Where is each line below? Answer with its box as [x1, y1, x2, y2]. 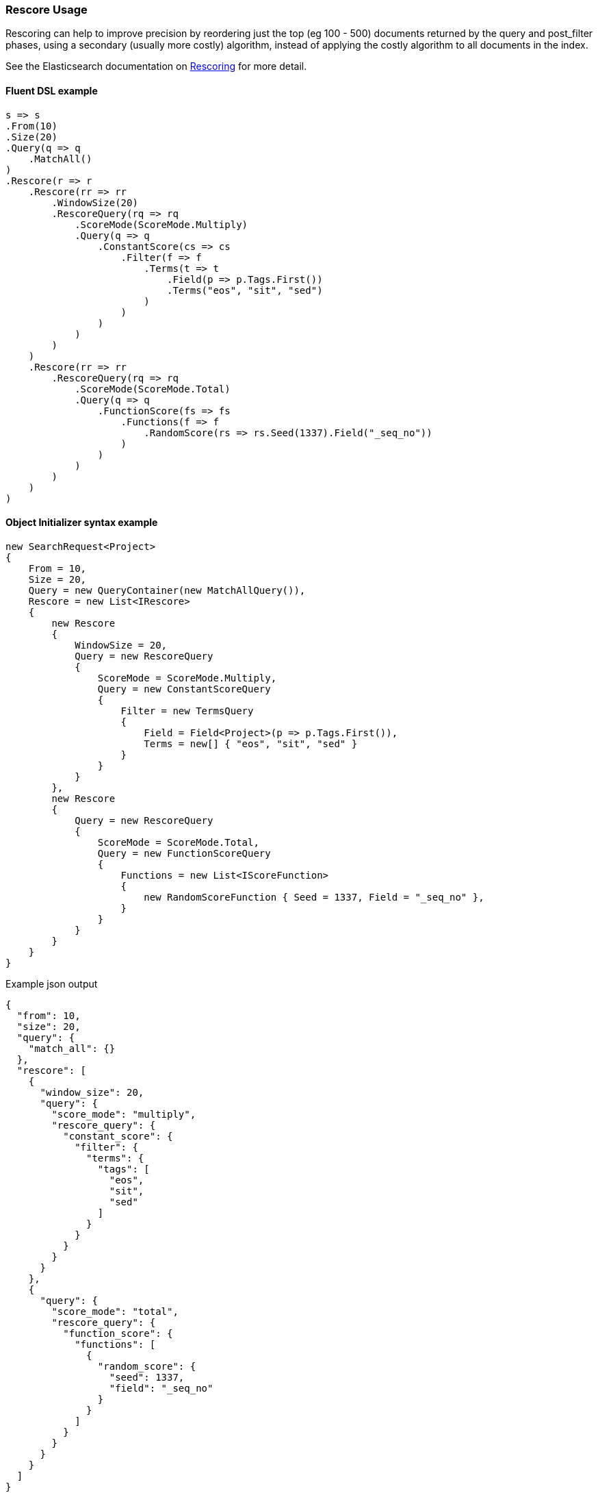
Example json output [5, 977, 98, 990]
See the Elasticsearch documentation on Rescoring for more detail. [5, 60, 307, 73]
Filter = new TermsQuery [120, 705, 254, 716]
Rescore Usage [5, 3, 88, 16]
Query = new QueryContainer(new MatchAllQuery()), [28, 584, 306, 596]
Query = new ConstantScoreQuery [97, 683, 271, 694]
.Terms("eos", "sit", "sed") [167, 284, 323, 296]
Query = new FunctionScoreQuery [97, 847, 271, 859]
